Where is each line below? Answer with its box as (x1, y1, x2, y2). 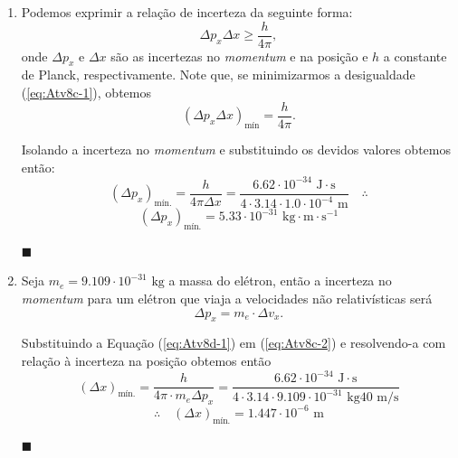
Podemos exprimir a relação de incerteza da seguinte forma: (21, 3, 353, 21)
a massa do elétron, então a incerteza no (168, 271, 392, 290)
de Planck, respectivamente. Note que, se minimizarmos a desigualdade (21, 65, 415, 84)
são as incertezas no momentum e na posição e (110, 46, 368, 65)
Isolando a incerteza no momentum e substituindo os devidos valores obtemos (21, 139, 451, 158)
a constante (383, 46, 447, 65)
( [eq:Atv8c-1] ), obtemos (21, 83, 151, 102)
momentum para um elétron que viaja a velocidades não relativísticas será (21, 288, 433, 307)
